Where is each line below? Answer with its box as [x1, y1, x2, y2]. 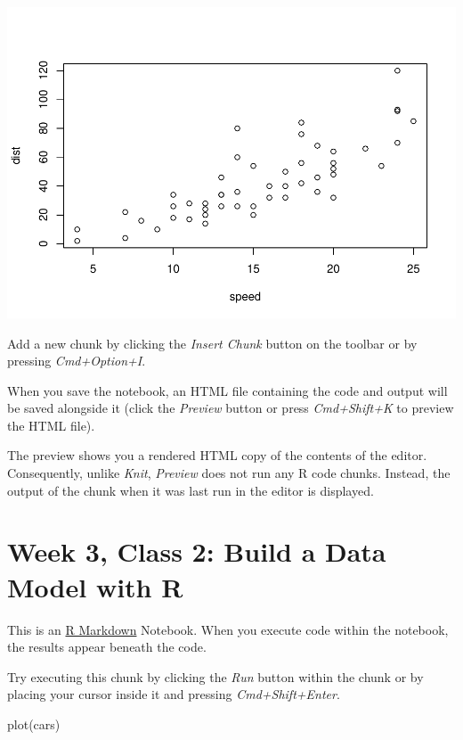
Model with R [7, 568, 183, 604]
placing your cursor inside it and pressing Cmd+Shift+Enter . [7, 685, 340, 703]
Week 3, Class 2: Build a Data [7, 533, 386, 570]
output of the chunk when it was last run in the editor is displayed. [7, 481, 374, 499]
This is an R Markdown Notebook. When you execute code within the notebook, [7, 620, 449, 638]
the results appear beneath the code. [7, 637, 207, 656]
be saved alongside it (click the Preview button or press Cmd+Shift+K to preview [7, 399, 454, 417]
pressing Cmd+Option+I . [7, 351, 146, 370]
